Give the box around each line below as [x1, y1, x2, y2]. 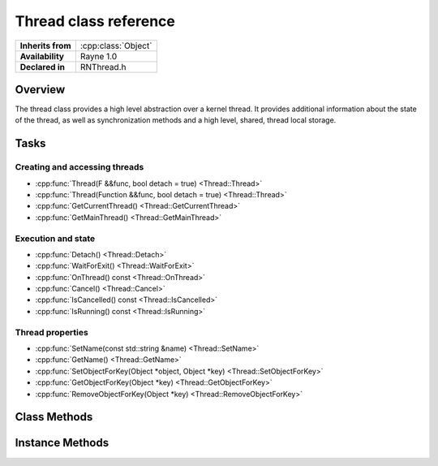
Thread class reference [15, 12, 176, 30]
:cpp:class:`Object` [79, 40, 152, 51]
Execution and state [15, 232, 96, 244]
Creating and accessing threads [15, 162, 144, 173]
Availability [19, 50, 65, 62]
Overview [15, 82, 66, 97]
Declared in [19, 61, 65, 72]
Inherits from [19, 40, 71, 51]
